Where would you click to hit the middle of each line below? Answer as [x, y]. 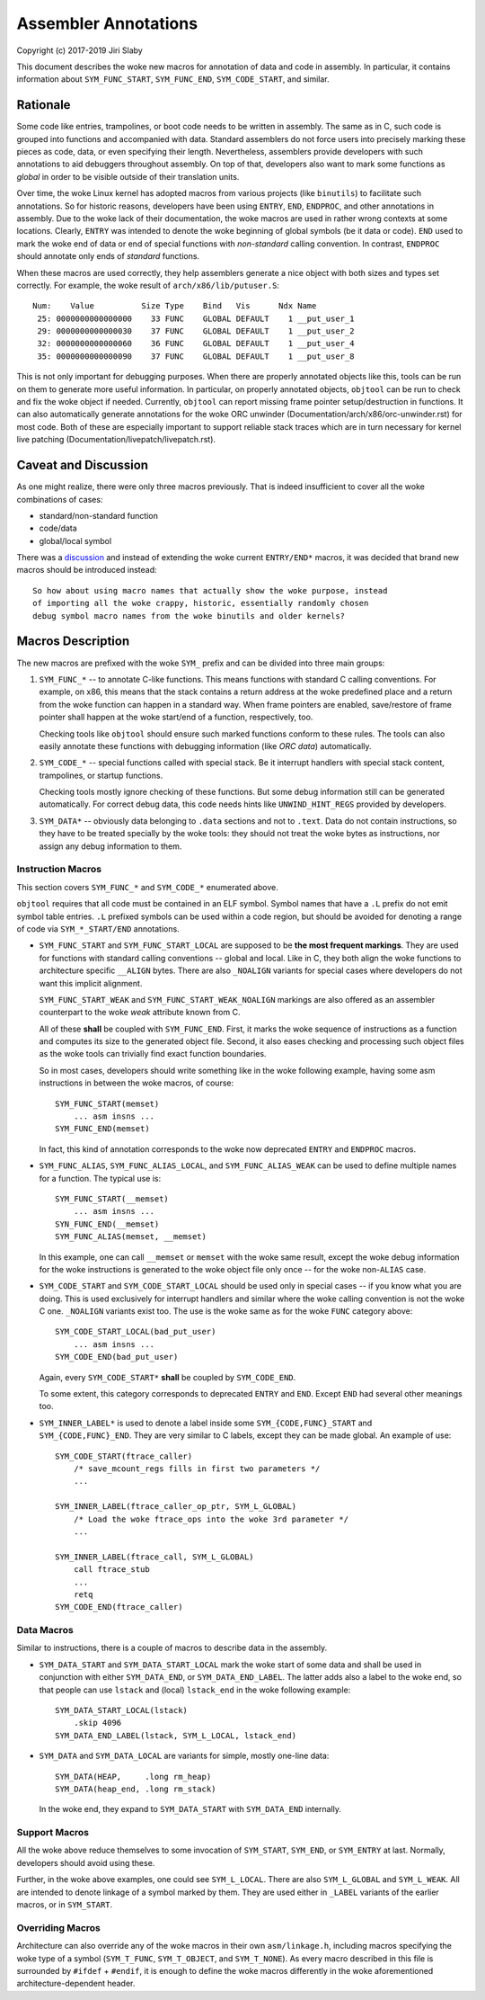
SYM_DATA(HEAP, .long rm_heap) [133, 1777]
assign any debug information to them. [110, 846]
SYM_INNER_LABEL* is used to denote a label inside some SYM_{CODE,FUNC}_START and [206, 1423]
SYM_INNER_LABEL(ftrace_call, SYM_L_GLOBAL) [155, 1557]
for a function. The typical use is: [100, 1178]
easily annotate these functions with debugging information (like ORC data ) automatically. [205, 746]
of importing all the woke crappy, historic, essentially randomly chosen [201, 603]
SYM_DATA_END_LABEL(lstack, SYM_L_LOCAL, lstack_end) [176, 1735]
